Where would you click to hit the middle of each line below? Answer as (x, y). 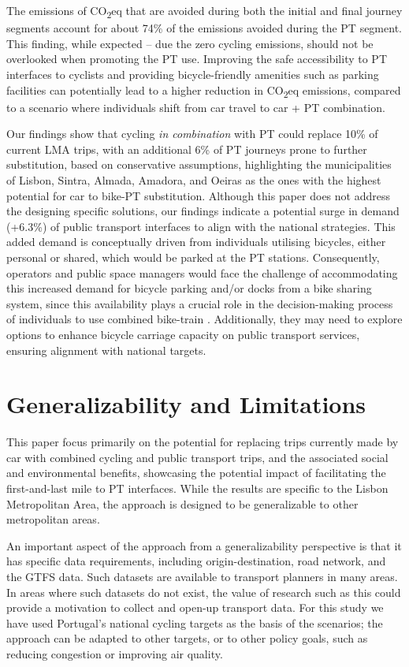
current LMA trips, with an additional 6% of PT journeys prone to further (187, 149)
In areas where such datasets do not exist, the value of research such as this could (204, 592)
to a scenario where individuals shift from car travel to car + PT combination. (196, 107)
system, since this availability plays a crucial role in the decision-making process (200, 303)
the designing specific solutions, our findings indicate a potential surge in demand (203, 211)
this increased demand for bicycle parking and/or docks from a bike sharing (189, 288)
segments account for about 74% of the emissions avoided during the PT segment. (204, 28)
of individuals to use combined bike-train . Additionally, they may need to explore (204, 319)
